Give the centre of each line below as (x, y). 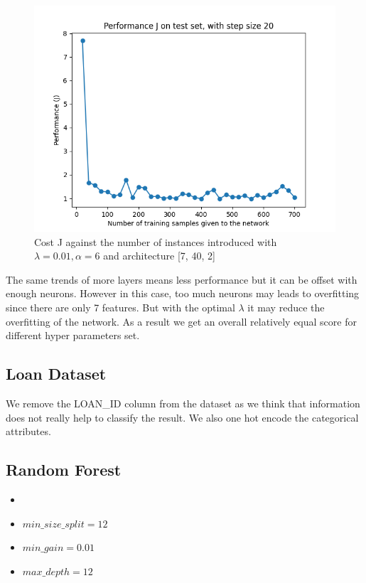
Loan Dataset (56, 374)
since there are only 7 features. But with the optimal (120, 307)
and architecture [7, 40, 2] (159, 256)
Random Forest (64, 470)
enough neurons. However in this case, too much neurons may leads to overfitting (183, 293)
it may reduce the (286, 307)
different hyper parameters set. (73, 335)
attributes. (28, 431)
